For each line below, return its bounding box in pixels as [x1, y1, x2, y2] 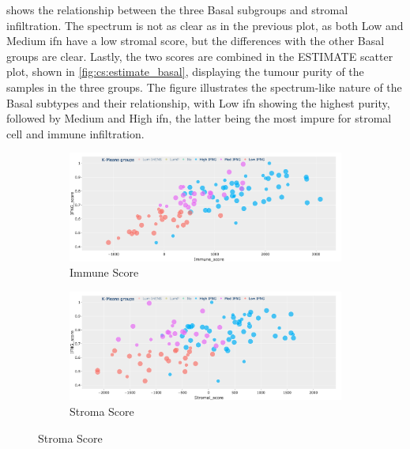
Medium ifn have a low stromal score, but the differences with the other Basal [6, 32, 385, 49]
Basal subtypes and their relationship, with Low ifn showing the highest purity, [6, 94, 390, 111]
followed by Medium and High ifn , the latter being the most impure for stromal [6, 110, 392, 126]
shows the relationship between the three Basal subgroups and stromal [6, 2, 348, 17]
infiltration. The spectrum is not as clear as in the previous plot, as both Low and [6, 17, 404, 33]
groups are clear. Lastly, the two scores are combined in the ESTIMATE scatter [6, 47, 393, 64]
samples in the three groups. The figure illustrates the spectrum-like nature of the [6, 78, 402, 95]
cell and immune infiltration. [6, 125, 145, 141]
